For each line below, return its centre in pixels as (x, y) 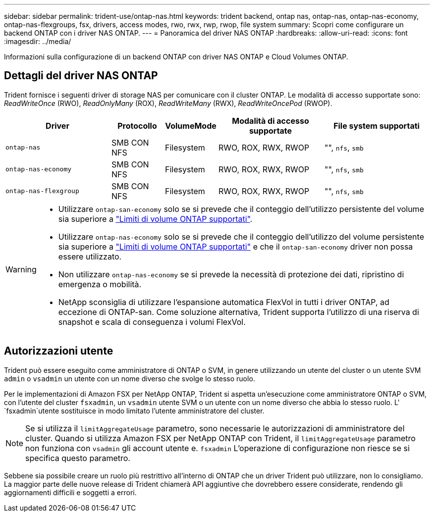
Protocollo (137, 126)
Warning (21, 269)
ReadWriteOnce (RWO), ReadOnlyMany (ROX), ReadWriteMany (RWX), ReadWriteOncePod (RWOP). (168, 103)
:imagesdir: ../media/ (38, 41)
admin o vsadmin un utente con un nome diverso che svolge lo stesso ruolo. (130, 378)
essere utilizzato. (90, 256)
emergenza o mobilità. (100, 284)
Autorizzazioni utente (59, 351)
